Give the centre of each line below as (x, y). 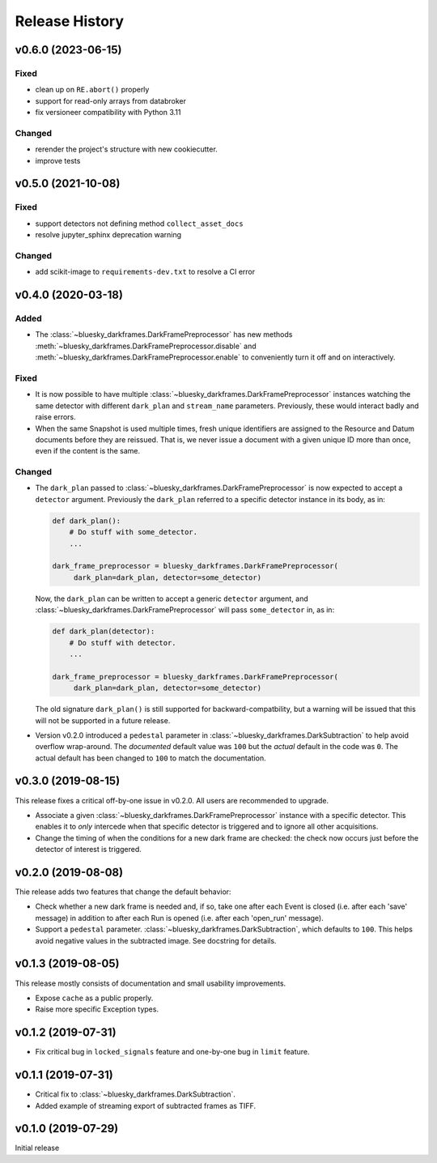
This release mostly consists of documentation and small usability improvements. (151, 983)
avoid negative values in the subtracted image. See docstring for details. (156, 940)
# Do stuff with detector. (123, 643)
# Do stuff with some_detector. (134, 532)
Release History (70, 21)
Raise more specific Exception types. (97, 1009)
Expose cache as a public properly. (94, 998)
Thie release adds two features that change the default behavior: (123, 892)
